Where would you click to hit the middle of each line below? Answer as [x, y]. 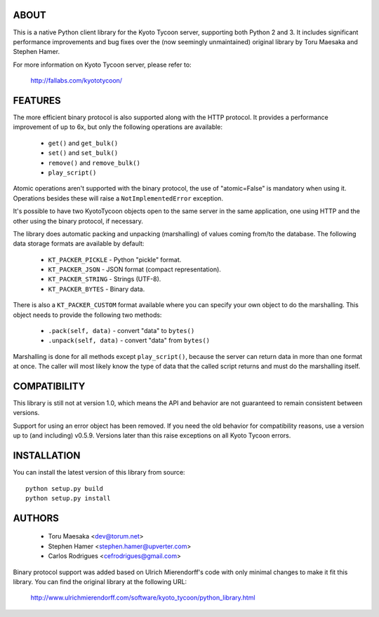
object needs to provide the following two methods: [87, 315]
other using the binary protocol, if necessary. [78, 221]
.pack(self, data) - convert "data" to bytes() [121, 331]
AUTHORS [36, 518]
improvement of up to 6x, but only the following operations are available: [118, 127]
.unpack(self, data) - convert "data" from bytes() [129, 341]
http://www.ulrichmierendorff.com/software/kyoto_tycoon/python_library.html [143, 598]
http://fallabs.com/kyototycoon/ [77, 81]
